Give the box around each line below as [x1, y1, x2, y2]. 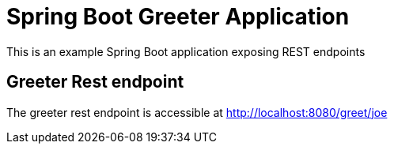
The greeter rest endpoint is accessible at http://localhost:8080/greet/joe [6, 105, 388, 119]
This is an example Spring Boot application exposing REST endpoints [6, 44, 366, 58]
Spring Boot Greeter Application [6, 3, 350, 30]
